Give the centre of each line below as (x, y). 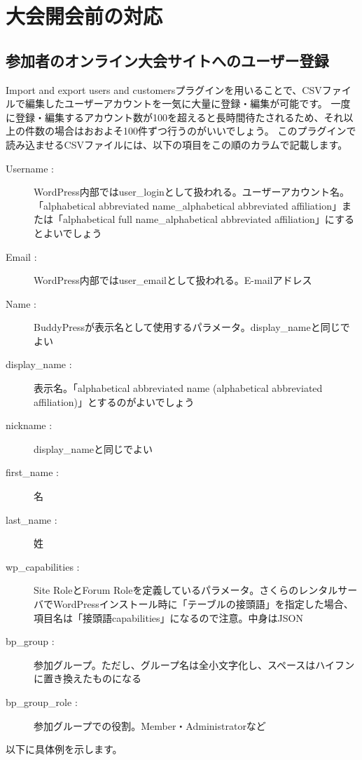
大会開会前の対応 (84, 16)
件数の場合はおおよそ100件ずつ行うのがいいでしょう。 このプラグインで (190, 131)
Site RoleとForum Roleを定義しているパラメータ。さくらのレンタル (186, 590)
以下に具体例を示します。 (64, 749)
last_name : (32, 519)
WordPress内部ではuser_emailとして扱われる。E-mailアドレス (173, 280)
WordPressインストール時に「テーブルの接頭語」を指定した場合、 (203, 604)
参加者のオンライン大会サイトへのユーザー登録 (167, 60)
